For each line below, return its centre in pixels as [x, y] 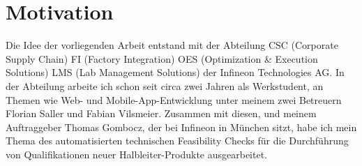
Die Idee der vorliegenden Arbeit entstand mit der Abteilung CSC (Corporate [172, 45]
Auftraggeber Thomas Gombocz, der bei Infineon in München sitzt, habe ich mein [181, 127]
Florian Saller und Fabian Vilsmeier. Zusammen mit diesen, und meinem [161, 113]
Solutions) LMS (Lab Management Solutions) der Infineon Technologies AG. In [175, 72]
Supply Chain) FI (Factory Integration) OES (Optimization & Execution [162, 58]
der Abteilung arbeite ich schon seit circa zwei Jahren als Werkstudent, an [165, 85]
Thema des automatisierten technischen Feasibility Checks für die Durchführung [177, 141]
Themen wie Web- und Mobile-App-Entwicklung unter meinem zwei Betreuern [174, 99]
